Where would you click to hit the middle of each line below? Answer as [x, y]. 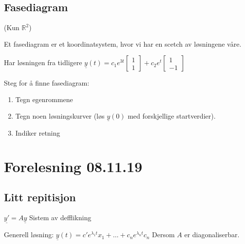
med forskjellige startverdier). [172, 115]
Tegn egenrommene [44, 99]
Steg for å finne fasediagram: [47, 83]
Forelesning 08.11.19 [73, 166]
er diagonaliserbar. [212, 235]
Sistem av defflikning [60, 217]
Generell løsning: [29, 235]
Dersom [163, 235]
